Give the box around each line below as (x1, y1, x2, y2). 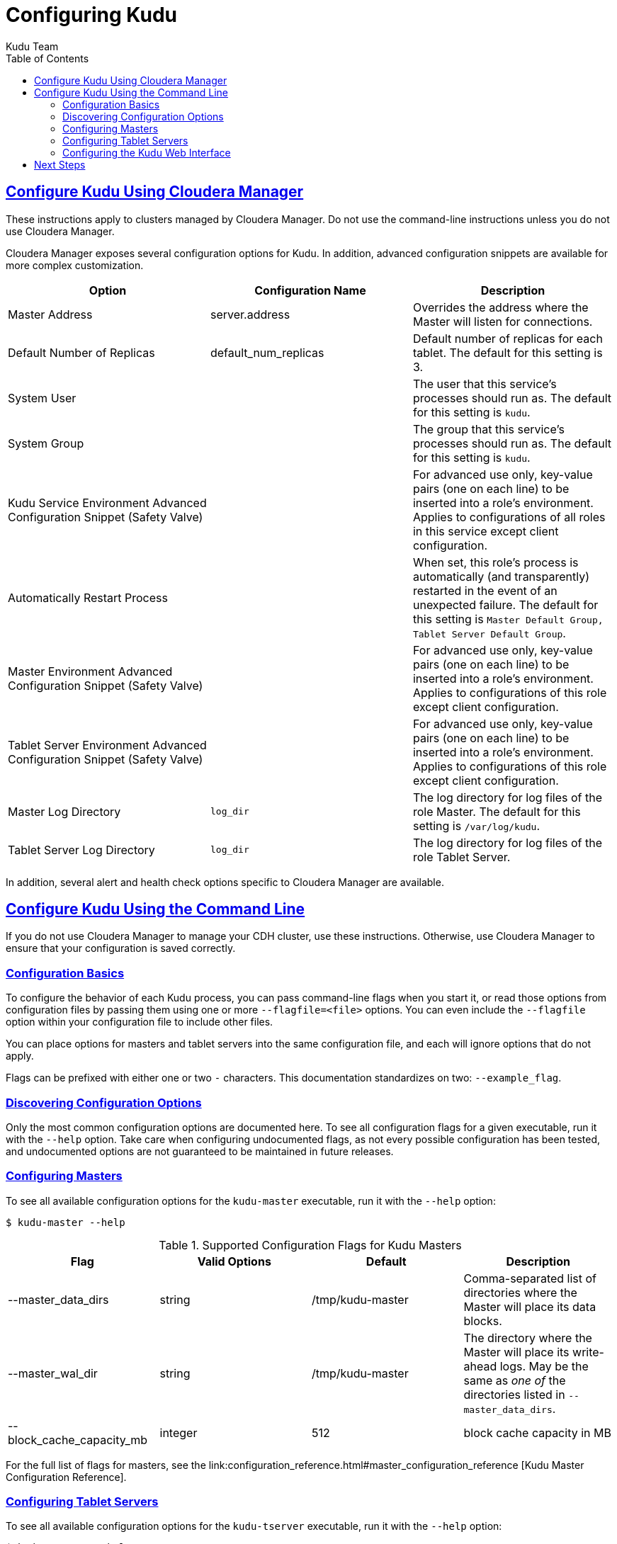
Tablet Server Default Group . (412, 625, 566, 640)
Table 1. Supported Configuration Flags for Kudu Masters (159, 1237, 462, 1252)
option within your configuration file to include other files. (6, 1016, 273, 1028)
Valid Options (197, 1254, 271, 1268)
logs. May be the (499, 1358, 589, 1373)
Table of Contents (6, 52, 89, 64)
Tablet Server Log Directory (8, 842, 155, 857)
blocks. (463, 1313, 502, 1328)
